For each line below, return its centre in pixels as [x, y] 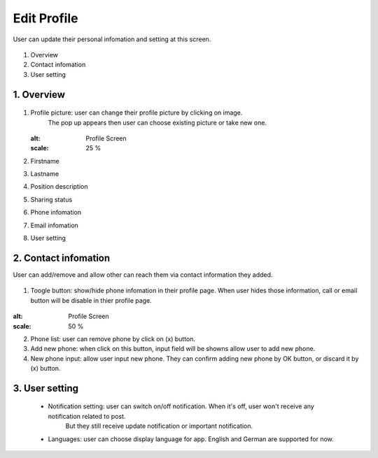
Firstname [45, 161]
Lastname [45, 174]
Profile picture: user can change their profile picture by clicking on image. [136, 113]
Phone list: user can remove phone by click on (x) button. [113, 338]
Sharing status [51, 199]
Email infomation [54, 225]
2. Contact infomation [62, 258]
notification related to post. [87, 416]
